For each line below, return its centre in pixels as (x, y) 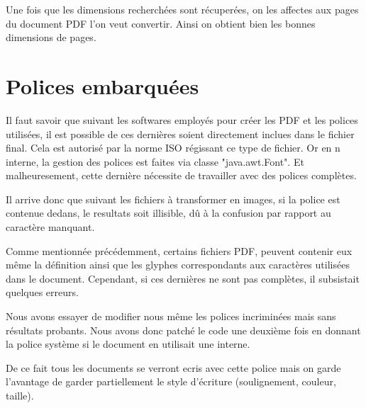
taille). (20, 395)
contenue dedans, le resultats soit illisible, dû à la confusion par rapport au (168, 213)
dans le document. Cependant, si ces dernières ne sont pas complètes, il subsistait (183, 278)
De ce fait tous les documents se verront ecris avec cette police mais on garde (173, 367)
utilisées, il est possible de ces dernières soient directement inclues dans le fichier (180, 134)
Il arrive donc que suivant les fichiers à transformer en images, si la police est (173, 199)
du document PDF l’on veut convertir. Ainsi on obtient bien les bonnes (161, 23)
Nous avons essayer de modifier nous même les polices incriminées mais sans (171, 316)
